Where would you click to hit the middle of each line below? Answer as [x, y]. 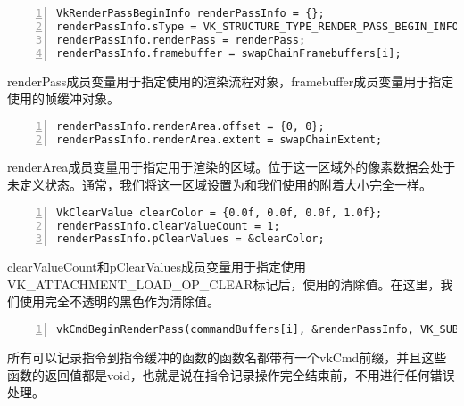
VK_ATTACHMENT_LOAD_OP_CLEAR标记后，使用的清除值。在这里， [224, 284]
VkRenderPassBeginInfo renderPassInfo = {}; [191, 13]
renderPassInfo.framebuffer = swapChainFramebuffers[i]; [229, 53]
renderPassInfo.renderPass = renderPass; [181, 40]
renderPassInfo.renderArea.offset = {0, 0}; [191, 126]
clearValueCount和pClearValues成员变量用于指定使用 [157, 267]
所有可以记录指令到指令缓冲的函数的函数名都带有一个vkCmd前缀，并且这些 [227, 357]
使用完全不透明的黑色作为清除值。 [119, 301]
